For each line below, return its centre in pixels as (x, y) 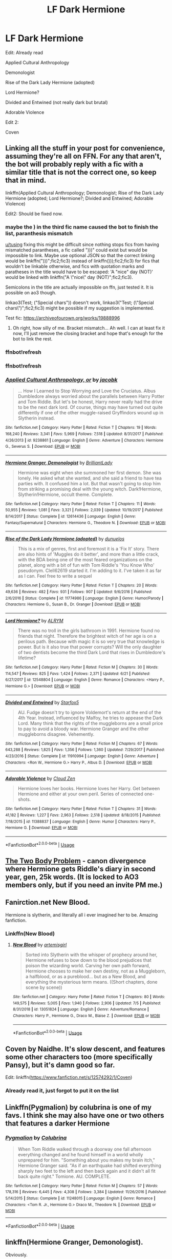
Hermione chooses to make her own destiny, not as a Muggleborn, (96, 971)
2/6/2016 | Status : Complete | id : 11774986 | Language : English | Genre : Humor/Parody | (84, 598)
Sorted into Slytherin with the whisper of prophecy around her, (91, 955)
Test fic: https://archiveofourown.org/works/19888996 (63, 318)
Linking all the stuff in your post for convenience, (85, 148)
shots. (24, 799)
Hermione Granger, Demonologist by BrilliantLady (59, 463)
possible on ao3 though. (31, 293)
